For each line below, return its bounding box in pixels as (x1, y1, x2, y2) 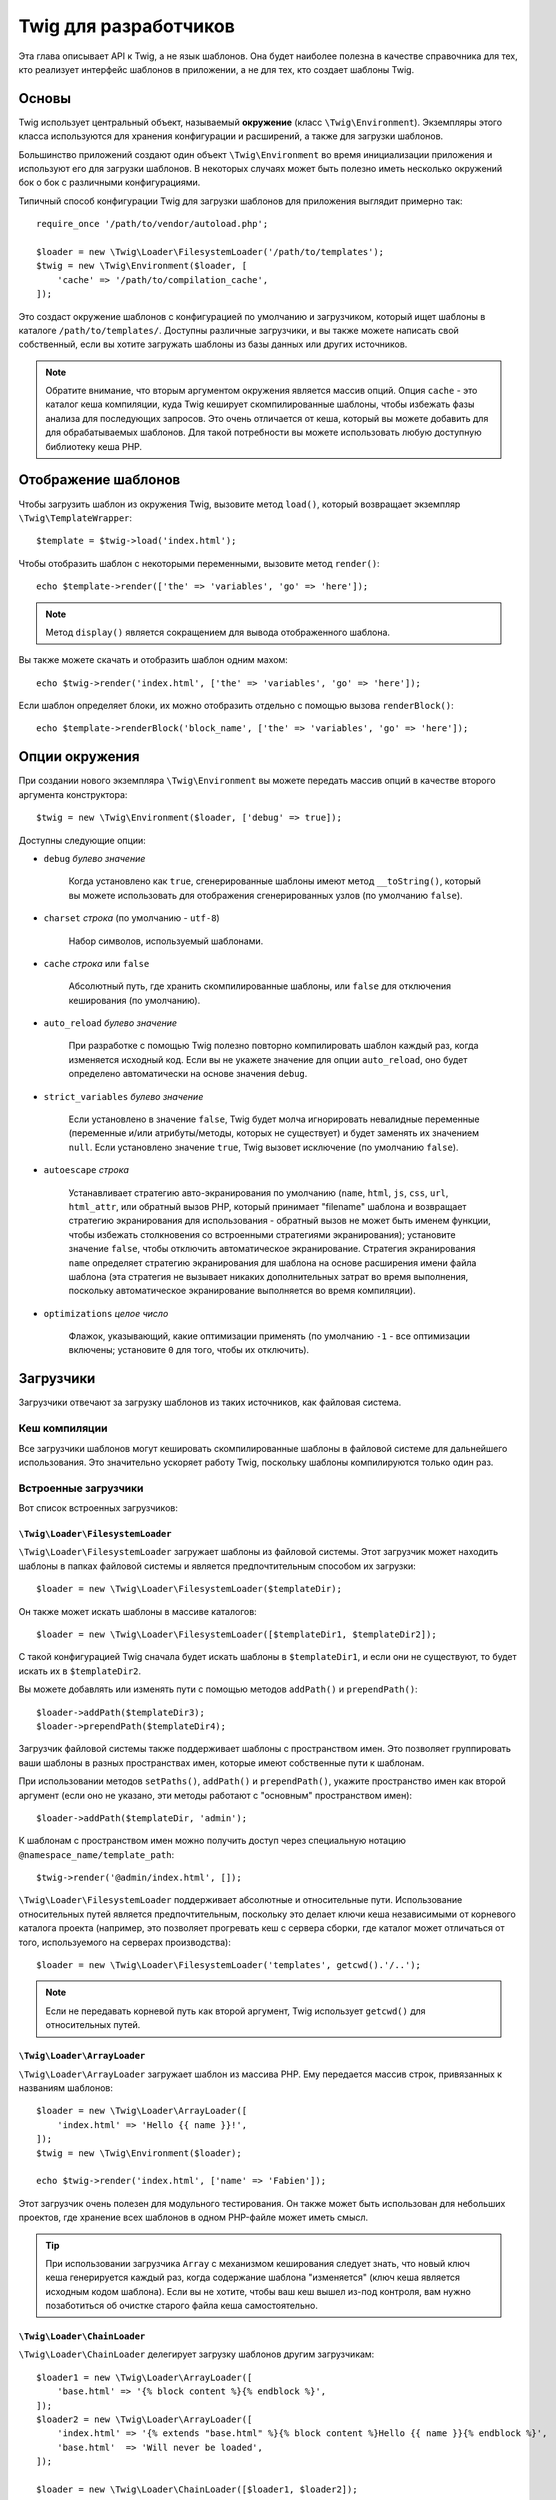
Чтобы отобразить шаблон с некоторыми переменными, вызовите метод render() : (18, 557, 380, 569)
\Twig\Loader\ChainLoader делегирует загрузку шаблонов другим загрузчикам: (18, 2348, 375, 2360)
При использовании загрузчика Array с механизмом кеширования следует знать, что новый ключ (45, 2257, 470, 2269)
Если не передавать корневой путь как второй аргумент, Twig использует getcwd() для (45, 2005, 426, 2017)
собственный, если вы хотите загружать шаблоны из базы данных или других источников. (18, 338, 408, 350)
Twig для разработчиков (18, 15, 235, 37)
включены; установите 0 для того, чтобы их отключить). (68, 1344, 310, 1356)
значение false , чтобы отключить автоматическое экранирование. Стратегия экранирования (68, 1243, 476, 1255)
